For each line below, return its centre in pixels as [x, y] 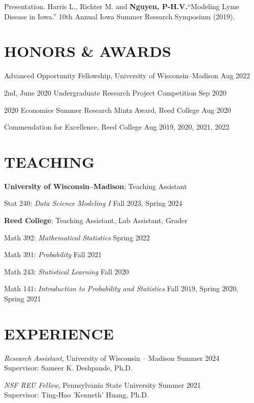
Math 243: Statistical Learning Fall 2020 [67, 271]
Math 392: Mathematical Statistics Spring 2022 [77, 237]
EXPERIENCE [59, 333]
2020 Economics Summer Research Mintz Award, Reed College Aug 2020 [118, 110]
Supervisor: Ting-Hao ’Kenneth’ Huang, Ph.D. [76, 395]
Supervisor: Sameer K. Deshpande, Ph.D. [68, 368]
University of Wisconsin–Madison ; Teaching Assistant [96, 186]
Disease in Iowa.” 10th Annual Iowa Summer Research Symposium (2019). [120, 16]
